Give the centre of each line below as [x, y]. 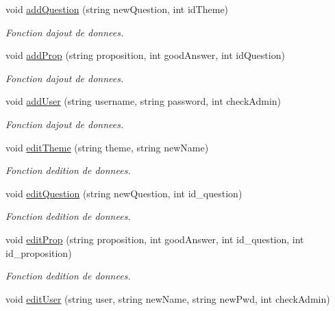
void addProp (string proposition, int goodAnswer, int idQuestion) [145, 55]
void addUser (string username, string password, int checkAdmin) [144, 101]
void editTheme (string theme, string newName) [107, 147]
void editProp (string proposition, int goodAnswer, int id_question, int [155, 239]
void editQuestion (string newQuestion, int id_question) [124, 193]
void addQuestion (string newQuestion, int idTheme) [117, 9]
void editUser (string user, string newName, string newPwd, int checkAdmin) [168, 298]
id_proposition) [39, 252]
